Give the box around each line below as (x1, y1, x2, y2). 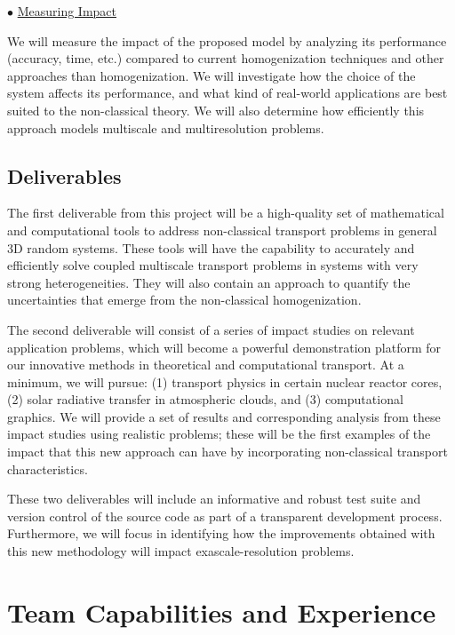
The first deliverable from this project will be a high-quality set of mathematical (7, 203, 444, 222)
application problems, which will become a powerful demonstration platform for (7, 337, 442, 356)
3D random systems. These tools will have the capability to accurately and (7, 238, 415, 257)
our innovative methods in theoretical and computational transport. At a (7, 355, 404, 374)
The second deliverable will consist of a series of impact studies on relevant (7, 320, 415, 338)
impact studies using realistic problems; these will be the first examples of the (7, 425, 431, 443)
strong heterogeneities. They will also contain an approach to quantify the (7, 273, 411, 291)
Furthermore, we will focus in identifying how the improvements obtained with (7, 524, 435, 543)
